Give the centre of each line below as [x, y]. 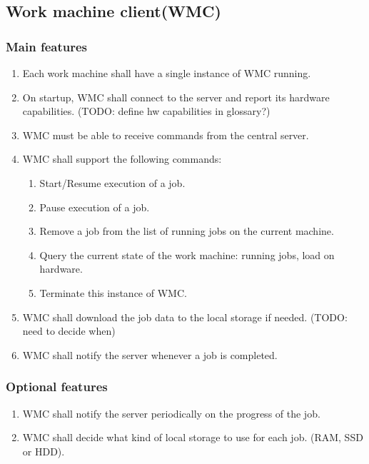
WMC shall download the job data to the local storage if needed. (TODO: [185, 317]
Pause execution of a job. [95, 207]
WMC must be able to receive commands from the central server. [166, 135]
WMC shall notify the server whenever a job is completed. [150, 354]
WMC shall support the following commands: [122, 159]
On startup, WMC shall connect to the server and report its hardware [176, 97]
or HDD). [44, 451]
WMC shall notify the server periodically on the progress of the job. [171, 413]
